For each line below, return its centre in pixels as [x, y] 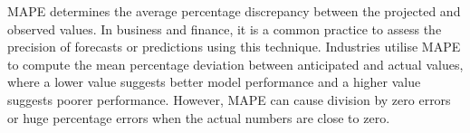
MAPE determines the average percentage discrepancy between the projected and [234, 11]
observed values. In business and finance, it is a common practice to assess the [225, 28]
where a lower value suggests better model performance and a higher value [214, 82]
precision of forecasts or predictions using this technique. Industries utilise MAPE [234, 47]
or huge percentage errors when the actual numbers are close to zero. [199, 117]
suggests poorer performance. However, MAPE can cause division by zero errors [229, 99]
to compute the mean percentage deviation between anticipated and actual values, [235, 64]
